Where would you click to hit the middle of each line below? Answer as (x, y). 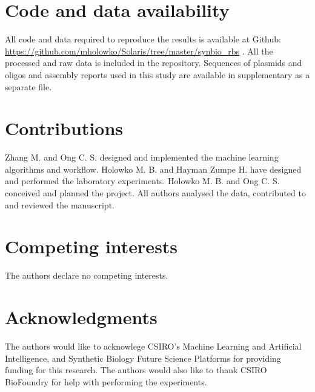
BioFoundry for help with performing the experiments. (106, 381)
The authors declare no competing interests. (87, 275)
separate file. (28, 86)
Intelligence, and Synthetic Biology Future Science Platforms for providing (143, 358)
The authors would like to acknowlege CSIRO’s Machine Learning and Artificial (153, 346)
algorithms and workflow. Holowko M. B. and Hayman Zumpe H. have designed (153, 169)
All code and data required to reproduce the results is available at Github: (143, 39)
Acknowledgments (81, 317)
